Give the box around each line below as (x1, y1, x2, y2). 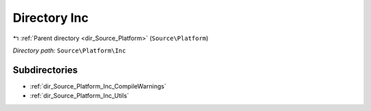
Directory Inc (12, 10, 89, 25)
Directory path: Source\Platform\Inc (12, 46, 126, 54)
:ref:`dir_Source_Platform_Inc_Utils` (30, 92, 130, 100)
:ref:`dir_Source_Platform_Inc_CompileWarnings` (30, 82, 166, 90)
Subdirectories (12, 64, 78, 76)
